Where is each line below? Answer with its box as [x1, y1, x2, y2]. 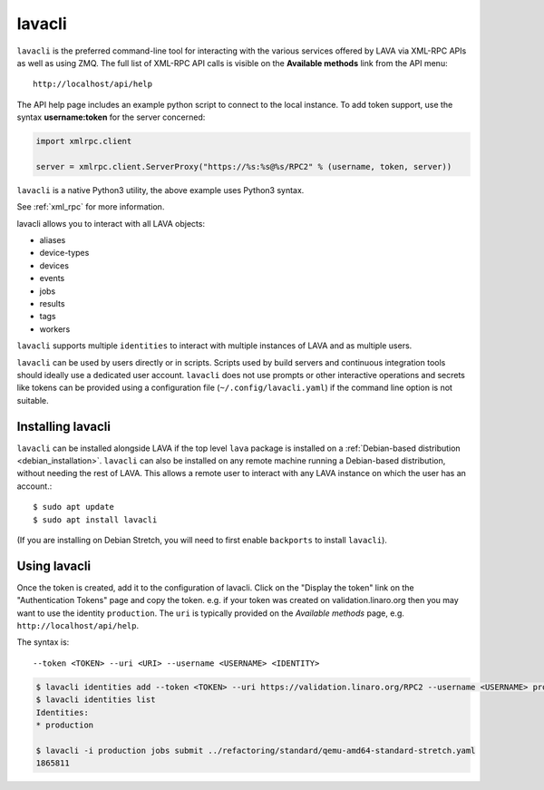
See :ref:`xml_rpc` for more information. [16, 201, 165, 212]
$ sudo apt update [33, 502, 115, 512]
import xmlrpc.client [35, 136, 132, 147]
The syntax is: [16, 637, 70, 648]
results [39, 297, 65, 308]
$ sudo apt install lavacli [33, 514, 158, 525]
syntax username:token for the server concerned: [16, 112, 206, 122]
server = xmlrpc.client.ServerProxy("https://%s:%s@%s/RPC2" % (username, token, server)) [35, 161, 452, 171]
